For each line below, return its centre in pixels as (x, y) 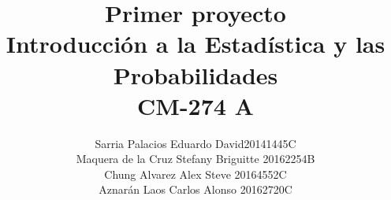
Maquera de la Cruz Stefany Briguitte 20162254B (195, 159)
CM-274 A (195, 105)
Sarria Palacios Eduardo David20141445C (195, 143)
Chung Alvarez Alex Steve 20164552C (195, 174)
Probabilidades (195, 74)
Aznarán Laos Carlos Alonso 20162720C (195, 189)
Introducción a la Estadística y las (195, 44)
